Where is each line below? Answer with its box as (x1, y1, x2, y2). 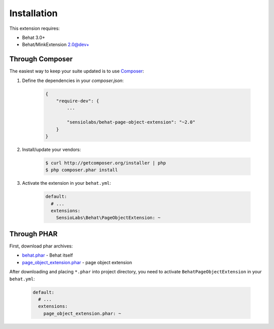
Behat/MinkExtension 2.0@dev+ (22, 42, 90, 48)
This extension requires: (9, 25, 60, 31)
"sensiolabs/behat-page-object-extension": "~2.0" (66, 119, 195, 125)
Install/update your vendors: (22, 146, 81, 152)
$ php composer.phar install (45, 167, 118, 173)
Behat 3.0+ (22, 34, 46, 40)
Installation (9, 8, 58, 19)
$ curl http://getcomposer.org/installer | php (45, 160, 166, 166)
